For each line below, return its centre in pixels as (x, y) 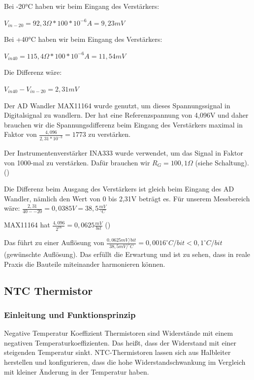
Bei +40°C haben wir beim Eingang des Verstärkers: (83, 39)
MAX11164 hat (27, 225)
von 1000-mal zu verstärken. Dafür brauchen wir (77, 162)
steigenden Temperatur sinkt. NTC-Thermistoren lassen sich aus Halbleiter (117, 352)
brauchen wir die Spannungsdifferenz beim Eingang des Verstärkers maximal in (123, 124)
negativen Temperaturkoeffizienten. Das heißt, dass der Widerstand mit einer (120, 342)
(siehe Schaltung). (222, 162)
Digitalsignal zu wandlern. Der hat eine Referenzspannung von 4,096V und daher (126, 115)
